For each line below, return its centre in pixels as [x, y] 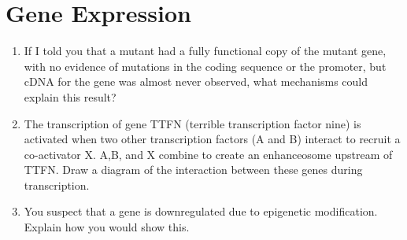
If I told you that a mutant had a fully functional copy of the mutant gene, [205, 51]
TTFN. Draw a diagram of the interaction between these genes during [193, 170]
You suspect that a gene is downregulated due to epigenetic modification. [201, 211]
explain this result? [70, 96]
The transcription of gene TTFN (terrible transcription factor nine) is [192, 123]
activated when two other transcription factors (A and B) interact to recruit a [212, 139]
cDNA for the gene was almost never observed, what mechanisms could [196, 81]
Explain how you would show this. [107, 227]
